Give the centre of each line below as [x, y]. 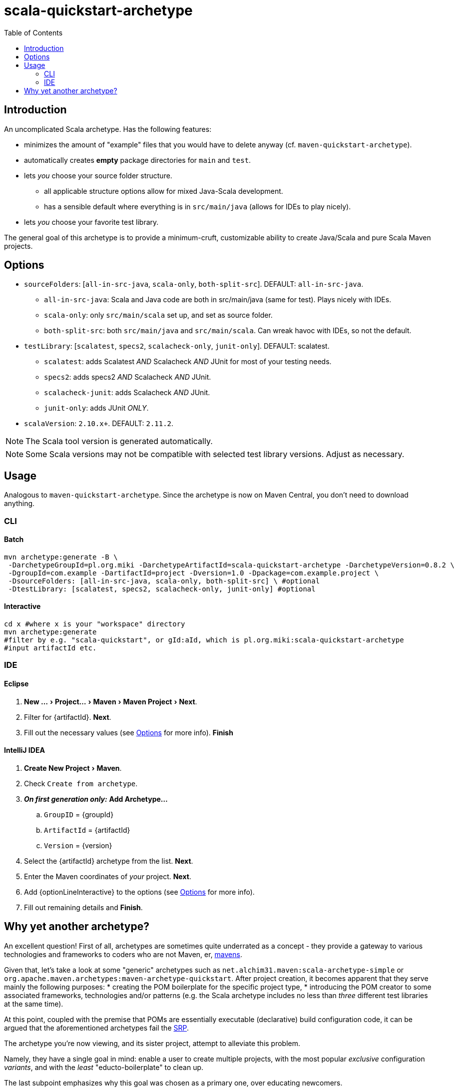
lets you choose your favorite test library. [91, 222]
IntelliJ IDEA [24, 750]
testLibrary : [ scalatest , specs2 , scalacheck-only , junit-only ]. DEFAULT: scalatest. [177, 346]
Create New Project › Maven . [73, 768]
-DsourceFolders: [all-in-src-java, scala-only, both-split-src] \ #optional [164, 581]
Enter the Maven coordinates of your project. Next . [108, 876]
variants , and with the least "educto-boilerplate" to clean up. [104, 1067]
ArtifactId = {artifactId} [87, 830]
